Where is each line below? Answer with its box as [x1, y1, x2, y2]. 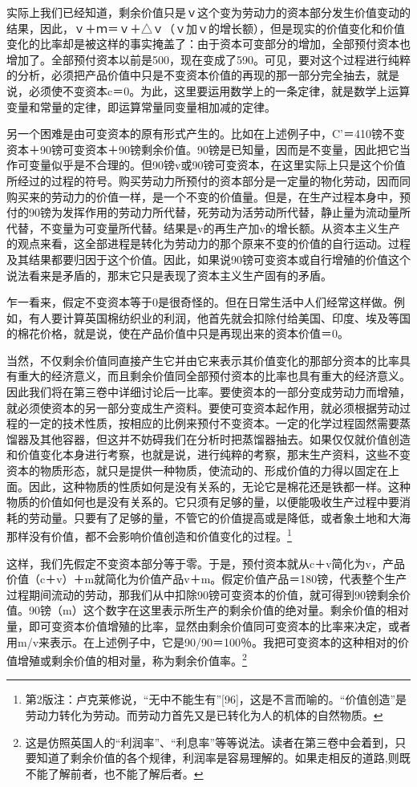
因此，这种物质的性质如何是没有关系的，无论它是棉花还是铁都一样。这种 [28, 477, 411, 494]
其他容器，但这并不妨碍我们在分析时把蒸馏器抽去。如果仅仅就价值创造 [39, 430, 411, 447]
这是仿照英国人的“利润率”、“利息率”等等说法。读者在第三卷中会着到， [25, 733, 395, 750]
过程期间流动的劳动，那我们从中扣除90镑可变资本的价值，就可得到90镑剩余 [6, 586, 399, 602]
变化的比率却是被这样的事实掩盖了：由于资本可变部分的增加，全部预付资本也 [6, 35, 411, 52]
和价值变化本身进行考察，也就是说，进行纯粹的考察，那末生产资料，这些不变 [6, 446, 411, 463]
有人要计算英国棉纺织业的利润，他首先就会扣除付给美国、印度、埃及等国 [28, 309, 411, 326]
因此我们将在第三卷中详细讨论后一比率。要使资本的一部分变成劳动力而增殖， [6, 383, 411, 400]
